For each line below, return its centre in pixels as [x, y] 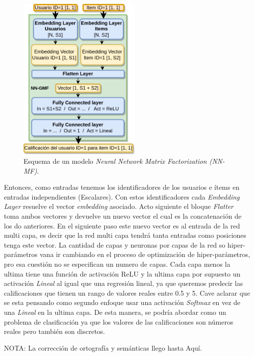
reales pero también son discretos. [55, 331]
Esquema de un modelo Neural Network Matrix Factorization [115, 161]
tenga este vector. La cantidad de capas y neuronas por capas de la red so [115, 244]
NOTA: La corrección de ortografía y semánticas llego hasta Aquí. [103, 347]
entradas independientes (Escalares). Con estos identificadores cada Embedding [122, 196]
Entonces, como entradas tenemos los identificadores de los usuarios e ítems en [122, 187]
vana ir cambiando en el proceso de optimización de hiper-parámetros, [145, 254]
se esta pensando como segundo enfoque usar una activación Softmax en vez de [122, 302]
